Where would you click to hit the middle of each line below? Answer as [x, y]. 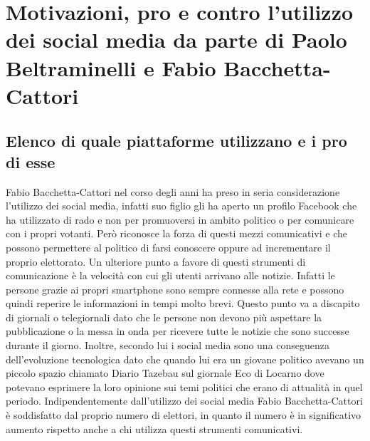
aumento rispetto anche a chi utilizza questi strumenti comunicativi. [154, 429]
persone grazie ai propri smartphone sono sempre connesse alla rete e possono [175, 289]
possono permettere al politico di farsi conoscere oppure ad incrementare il [168, 247]
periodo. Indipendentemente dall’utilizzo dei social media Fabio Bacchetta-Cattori [184, 401]
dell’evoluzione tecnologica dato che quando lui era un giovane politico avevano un [185, 359]
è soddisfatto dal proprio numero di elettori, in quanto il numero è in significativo [184, 415]
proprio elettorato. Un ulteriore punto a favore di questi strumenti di [156, 261]
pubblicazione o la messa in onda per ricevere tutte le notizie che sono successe [178, 331]
